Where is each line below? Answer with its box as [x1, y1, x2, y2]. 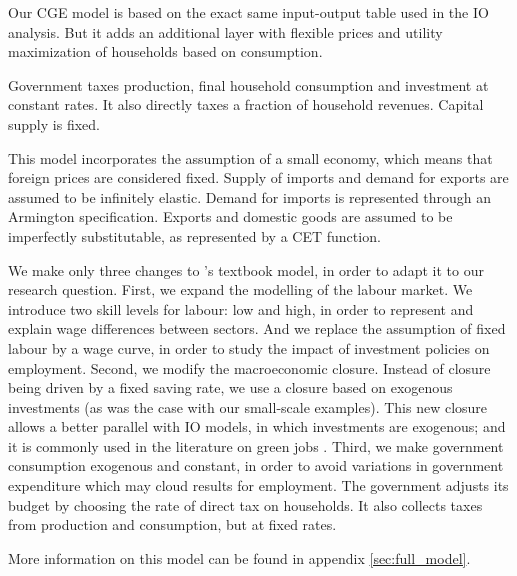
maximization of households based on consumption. [8, 41, 323, 62]
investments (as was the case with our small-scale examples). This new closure [8, 396, 488, 417]
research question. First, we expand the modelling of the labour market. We [8, 279, 473, 300]
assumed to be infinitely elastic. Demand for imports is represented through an [8, 186, 492, 207]
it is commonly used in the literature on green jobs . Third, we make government [8, 435, 504, 456]
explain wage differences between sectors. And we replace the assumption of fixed [8, 318, 506, 339]
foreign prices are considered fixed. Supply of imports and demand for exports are [8, 167, 509, 188]
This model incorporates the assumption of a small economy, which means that [8, 147, 493, 168]
